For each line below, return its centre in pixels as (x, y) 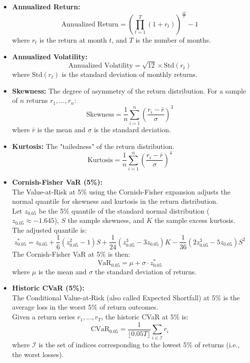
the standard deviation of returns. (146, 271)
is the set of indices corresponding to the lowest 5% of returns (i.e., (139, 345)
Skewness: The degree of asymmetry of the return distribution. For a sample (129, 90)
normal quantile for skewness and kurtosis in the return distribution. (115, 201)
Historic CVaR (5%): (48, 288)
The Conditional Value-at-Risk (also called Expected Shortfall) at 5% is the (126, 297)
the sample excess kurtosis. (195, 220)
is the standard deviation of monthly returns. (130, 74)
